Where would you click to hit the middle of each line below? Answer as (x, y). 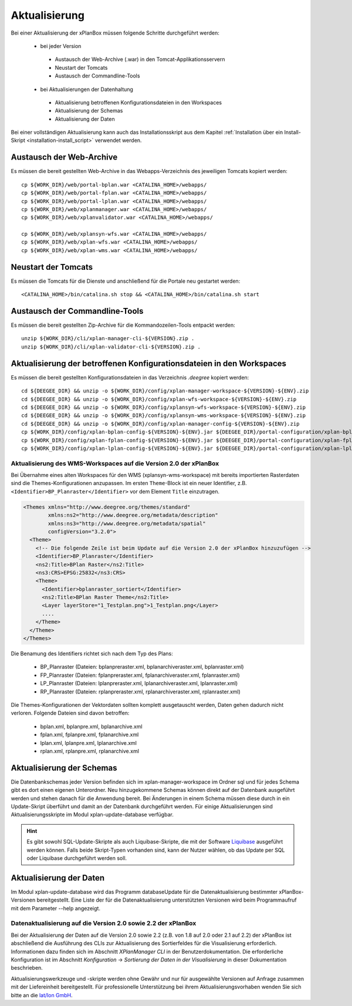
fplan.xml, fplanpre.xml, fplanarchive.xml (89, 735)
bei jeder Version (61, 46)
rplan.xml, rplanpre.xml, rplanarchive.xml (89, 751)
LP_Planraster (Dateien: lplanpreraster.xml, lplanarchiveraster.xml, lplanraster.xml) (139, 683)
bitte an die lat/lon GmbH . (42, 995)
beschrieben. (27, 968)
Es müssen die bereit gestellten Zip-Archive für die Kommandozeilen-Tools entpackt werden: (123, 325)
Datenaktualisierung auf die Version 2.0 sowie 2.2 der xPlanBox (104, 923)
